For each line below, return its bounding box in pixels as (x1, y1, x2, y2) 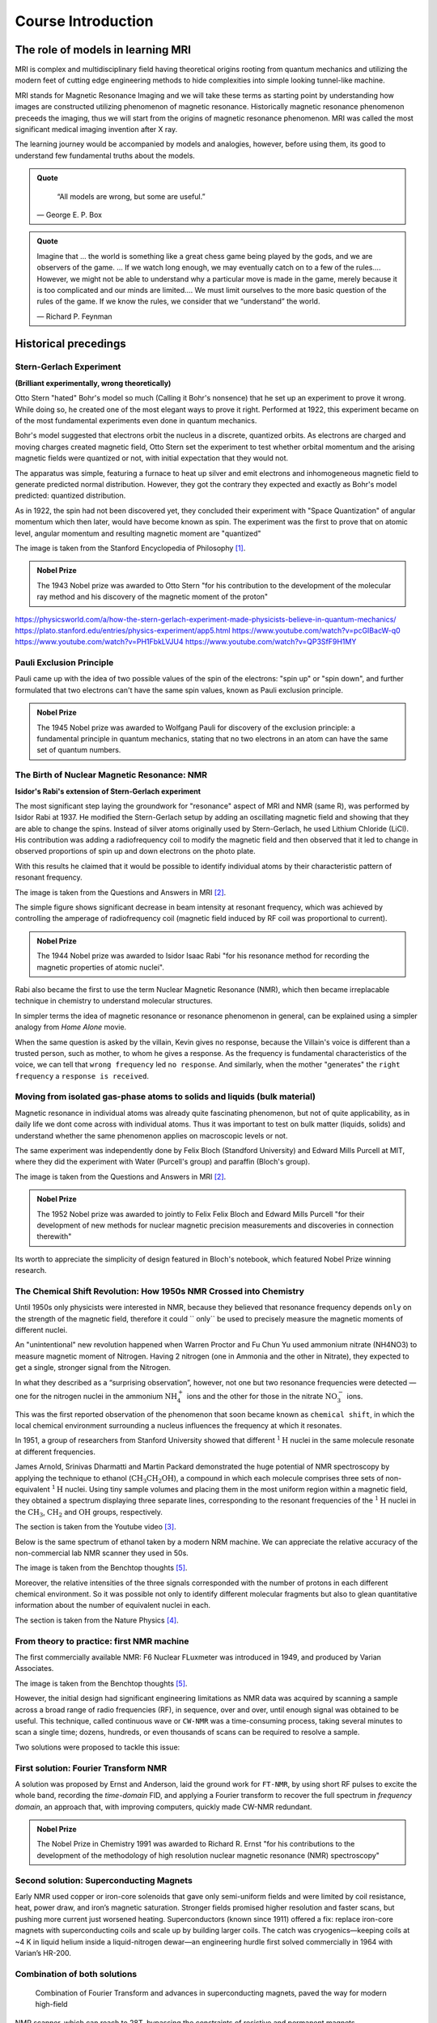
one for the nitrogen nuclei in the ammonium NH (15, 1391, 178, 1401)
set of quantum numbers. (36, 745, 121, 755)
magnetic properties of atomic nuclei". (36, 962, 165, 972)
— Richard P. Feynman (36, 312, 112, 321)
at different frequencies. (15, 1447, 96, 1457)
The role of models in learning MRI (15, 43, 192, 57)
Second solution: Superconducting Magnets (15, 1874, 193, 1885)
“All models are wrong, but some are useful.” (57, 191, 206, 201)
